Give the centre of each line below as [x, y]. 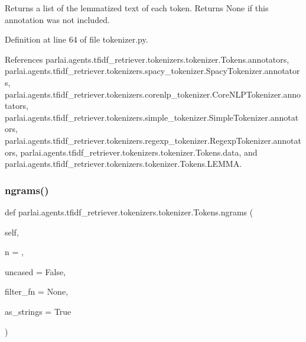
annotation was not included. [57, 19]
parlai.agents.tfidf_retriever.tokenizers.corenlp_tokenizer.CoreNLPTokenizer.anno [153, 94]
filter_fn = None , [37, 291]
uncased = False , [35, 271]
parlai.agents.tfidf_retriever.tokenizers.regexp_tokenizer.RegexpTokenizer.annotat [153, 140]
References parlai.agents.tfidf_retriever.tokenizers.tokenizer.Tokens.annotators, [147, 59]
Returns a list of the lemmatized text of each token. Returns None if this [137, 8]
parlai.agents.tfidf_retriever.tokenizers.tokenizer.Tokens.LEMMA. [123, 164]
